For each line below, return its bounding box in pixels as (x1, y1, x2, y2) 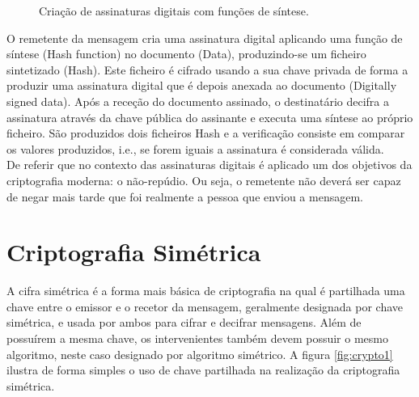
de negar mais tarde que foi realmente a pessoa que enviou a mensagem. (6, 188, 363, 205)
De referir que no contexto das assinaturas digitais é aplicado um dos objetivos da (6, 156, 413, 173)
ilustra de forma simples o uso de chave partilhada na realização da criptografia (6, 361, 400, 378)
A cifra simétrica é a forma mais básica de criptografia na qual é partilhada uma (6, 282, 405, 299)
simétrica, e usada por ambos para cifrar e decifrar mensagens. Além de (6, 314, 362, 331)
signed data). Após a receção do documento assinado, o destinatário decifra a (6, 92, 389, 109)
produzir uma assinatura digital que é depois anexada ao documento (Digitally (6, 77, 397, 94)
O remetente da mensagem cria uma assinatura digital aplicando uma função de (6, 29, 403, 46)
